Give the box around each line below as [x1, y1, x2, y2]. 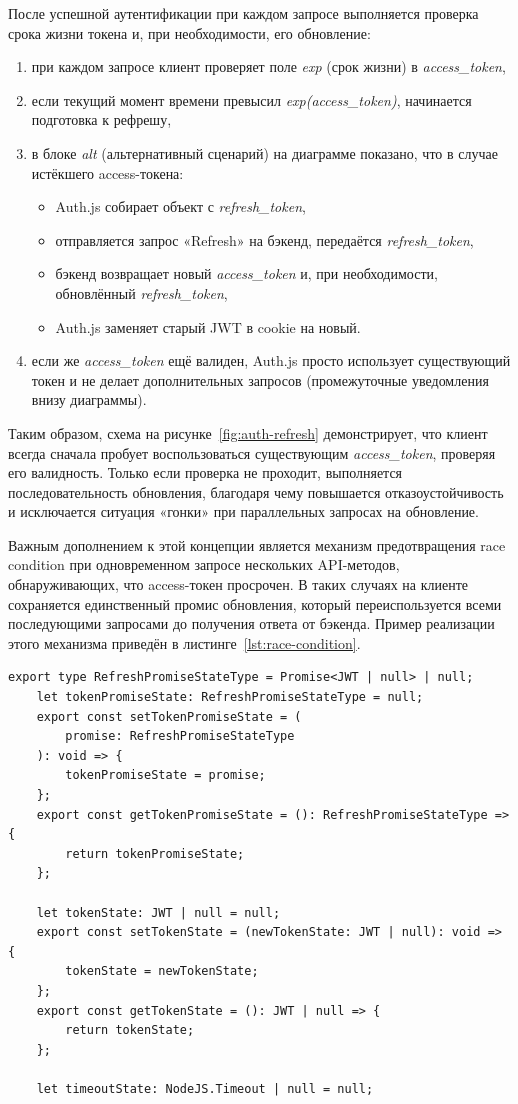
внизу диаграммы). [31, 389, 147, 410]
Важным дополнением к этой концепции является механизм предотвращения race [8, 534, 506, 555]
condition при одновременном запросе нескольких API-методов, [8, 554, 400, 575]
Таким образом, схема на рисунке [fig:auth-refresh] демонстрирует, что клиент [8, 422, 488, 443]
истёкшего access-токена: [31, 162, 184, 183]
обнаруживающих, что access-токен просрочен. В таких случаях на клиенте [8, 574, 468, 595]
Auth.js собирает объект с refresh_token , [55, 196, 306, 217]
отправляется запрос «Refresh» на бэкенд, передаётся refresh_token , [55, 229, 474, 250]
